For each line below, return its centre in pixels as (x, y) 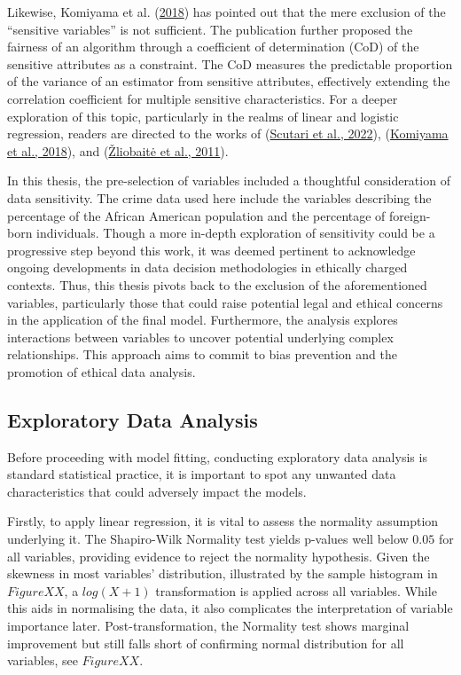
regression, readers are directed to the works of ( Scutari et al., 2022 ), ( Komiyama (228, 133)
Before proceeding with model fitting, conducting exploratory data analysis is (217, 456)
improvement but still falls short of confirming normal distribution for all (206, 643)
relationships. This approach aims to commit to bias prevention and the (202, 354)
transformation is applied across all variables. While (296, 590)
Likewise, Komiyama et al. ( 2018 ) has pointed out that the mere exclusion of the (227, 12)
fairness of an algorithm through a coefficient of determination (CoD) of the (213, 47)
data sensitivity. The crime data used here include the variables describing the (219, 197)
